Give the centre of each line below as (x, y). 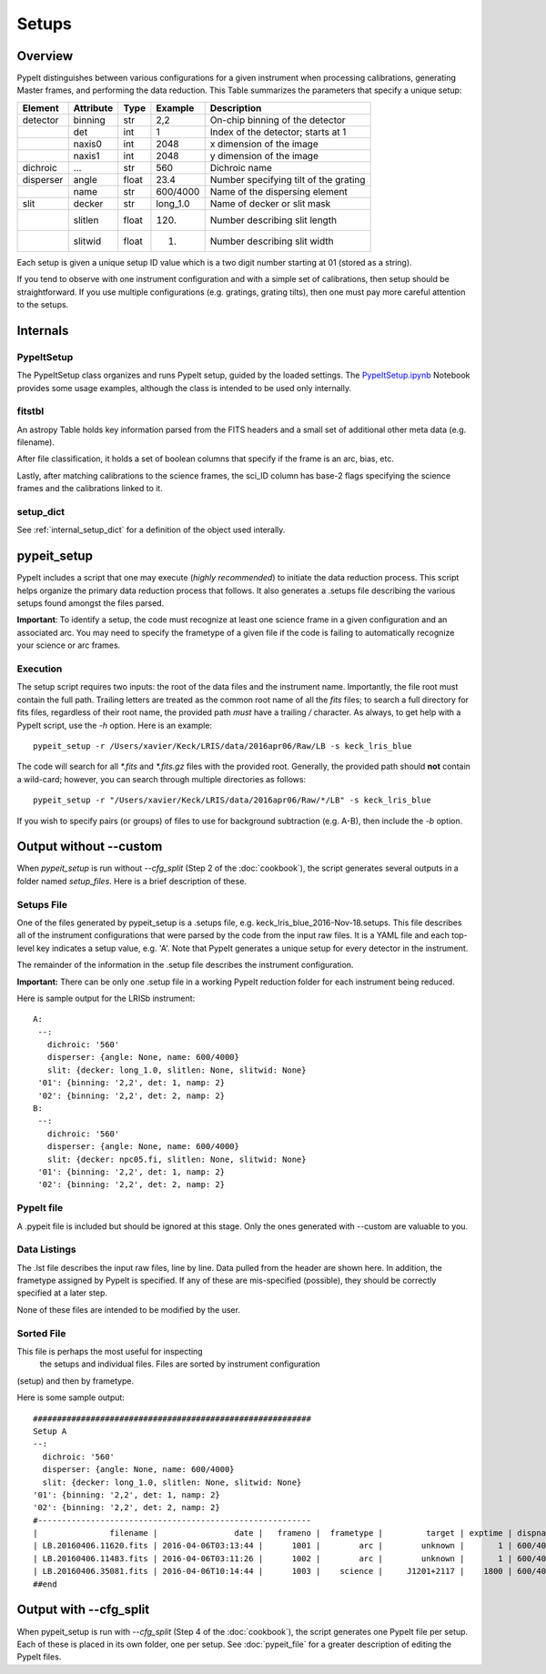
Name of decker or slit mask (270, 203)
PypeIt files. (39, 1657)
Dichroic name (241, 167)
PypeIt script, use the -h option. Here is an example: (115, 725)
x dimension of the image (264, 144)
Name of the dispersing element (278, 191)
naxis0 (87, 144)
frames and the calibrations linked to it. (90, 489)
